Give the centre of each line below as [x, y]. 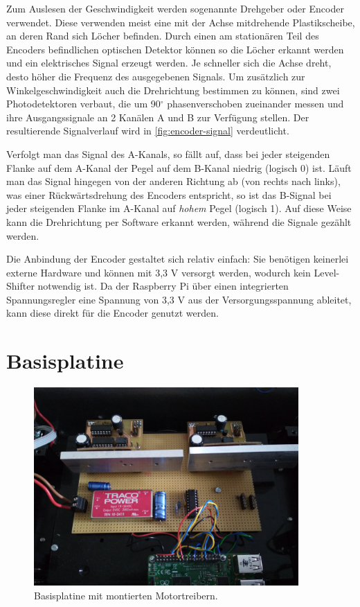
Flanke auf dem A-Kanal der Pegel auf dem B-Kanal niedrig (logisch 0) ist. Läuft [179, 167]
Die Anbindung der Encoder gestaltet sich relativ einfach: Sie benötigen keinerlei [178, 259]
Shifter [20, 286]
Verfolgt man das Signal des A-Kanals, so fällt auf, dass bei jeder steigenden [168, 153]
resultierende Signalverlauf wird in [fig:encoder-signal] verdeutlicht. [148, 131]
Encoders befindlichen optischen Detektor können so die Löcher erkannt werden [175, 49]
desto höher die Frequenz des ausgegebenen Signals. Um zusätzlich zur [156, 76]
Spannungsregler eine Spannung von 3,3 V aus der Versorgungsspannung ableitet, [179, 299]
